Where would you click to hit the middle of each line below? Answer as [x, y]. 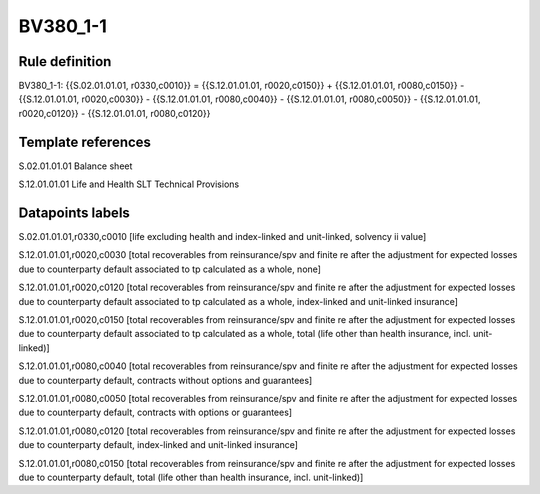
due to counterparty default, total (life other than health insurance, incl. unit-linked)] [191, 477]
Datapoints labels [74, 212]
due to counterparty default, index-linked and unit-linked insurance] [158, 445]
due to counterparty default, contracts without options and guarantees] [165, 380]
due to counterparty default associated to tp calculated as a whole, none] [170, 269]
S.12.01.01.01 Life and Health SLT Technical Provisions [129, 184]
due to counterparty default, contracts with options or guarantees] [155, 412]
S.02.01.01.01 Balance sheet [75, 166]
